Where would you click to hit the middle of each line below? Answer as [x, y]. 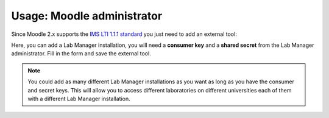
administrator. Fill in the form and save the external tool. [81, 54]
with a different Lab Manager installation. [79, 99]
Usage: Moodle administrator [87, 16]
